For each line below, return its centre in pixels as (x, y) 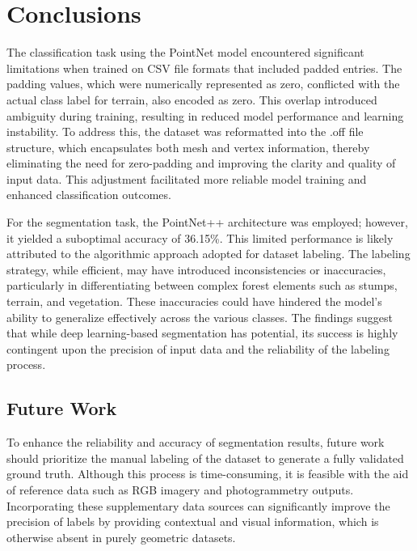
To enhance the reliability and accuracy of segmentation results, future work (196, 442)
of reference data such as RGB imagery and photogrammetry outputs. (180, 489)
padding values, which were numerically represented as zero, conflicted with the (203, 84)
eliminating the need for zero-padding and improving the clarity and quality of (201, 163)
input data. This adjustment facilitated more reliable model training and (187, 178)
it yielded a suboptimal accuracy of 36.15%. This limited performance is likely (200, 237)
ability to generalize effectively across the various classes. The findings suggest (200, 317)
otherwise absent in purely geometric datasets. (121, 537)
